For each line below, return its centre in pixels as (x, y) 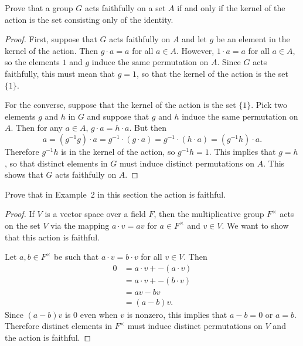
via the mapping (80, 225)
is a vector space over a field (95, 214)
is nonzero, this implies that (177, 314)
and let (194, 39)
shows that (24, 174)
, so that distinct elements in (56, 163)
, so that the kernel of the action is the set (212, 73)
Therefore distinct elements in (58, 326)
